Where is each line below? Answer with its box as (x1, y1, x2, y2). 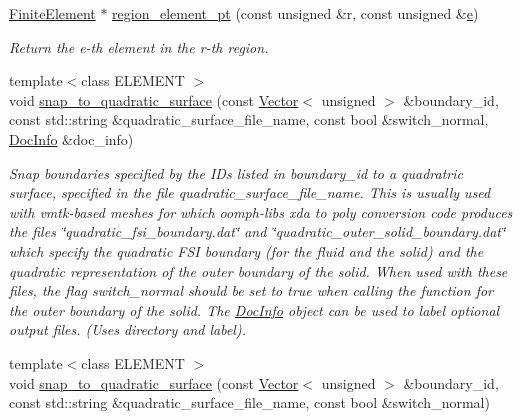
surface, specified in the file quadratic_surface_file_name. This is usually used (9, 182, 491, 203)
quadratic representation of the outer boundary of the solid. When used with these (9, 260, 508, 281)
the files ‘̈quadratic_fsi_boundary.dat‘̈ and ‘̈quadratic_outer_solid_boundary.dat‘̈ (9, 221, 506, 242)
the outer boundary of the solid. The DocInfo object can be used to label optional (9, 299, 500, 320)
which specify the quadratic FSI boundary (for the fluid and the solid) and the (9, 240, 484, 261)
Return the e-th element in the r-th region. (9, 36, 269, 57)
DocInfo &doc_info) (9, 128, 134, 149)
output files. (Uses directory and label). (9, 319, 246, 340)
